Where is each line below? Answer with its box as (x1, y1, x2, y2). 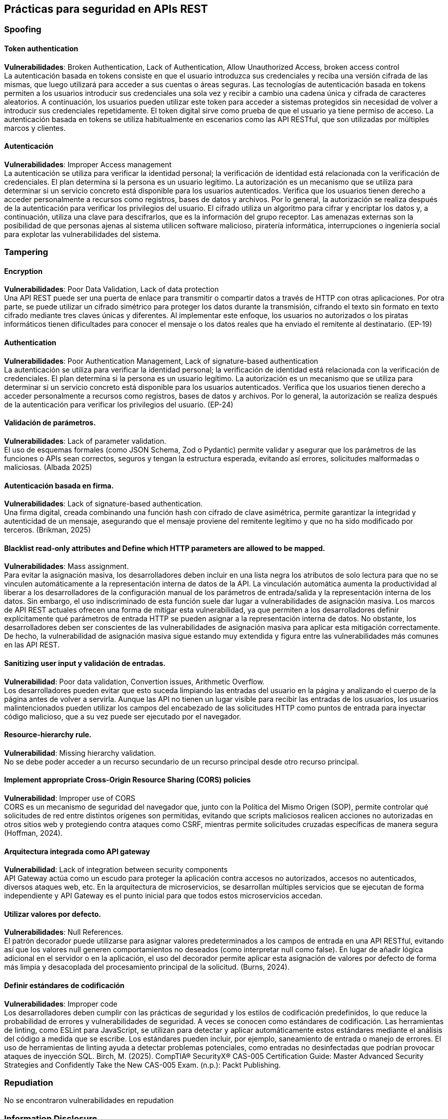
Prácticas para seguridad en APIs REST (4, 3, 208, 15)
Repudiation (4, 1077, 53, 1088)
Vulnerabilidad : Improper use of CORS (4, 793, 135, 802)
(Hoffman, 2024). (4, 828, 63, 837)
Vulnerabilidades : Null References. (4, 928, 124, 937)
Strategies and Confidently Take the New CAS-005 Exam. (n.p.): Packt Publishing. (4, 1060, 281, 1069)
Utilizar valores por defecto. (4, 909, 101, 918)
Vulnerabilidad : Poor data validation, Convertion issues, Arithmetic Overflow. (4, 677, 265, 686)
